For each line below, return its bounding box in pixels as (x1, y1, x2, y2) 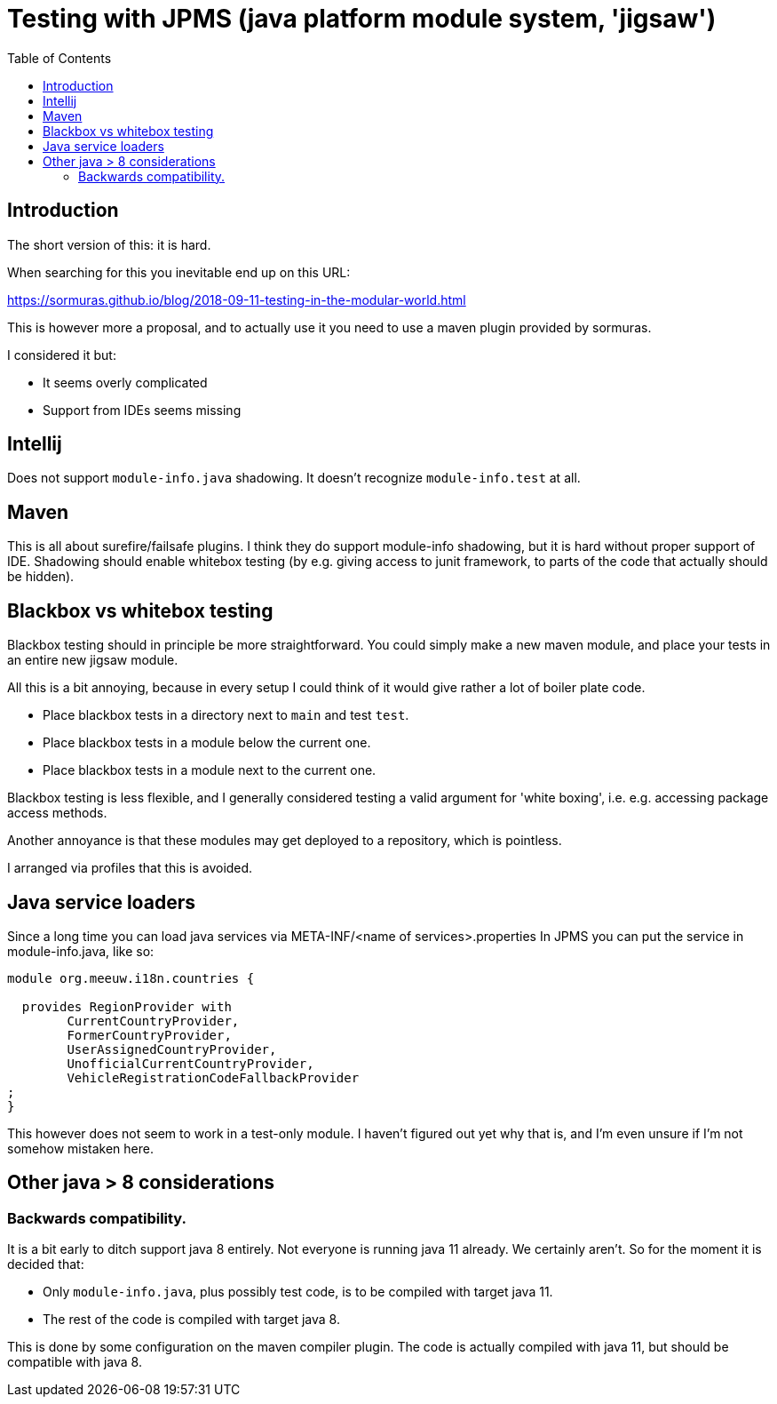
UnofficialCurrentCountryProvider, (67, 1056, 314, 1071)
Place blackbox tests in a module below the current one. (43, 735, 371, 751)
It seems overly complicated (43, 374, 208, 390)
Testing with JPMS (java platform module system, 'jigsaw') (7, 4, 717, 34)
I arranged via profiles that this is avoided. (7, 860, 253, 876)
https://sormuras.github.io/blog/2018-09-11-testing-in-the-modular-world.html (7, 291, 466, 307)
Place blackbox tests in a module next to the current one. (43, 762, 377, 778)
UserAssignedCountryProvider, (67, 1041, 277, 1057)
